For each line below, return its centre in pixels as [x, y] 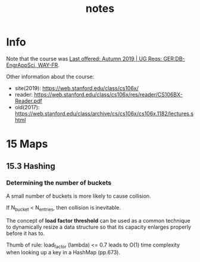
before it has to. [26, 233]
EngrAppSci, [21, 65]
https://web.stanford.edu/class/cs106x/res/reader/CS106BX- [108, 94]
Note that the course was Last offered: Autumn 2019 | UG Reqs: [84, 58]
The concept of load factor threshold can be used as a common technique [98, 220]
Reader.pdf [29, 101]
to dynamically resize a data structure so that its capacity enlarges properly [99, 227]
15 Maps [27, 144]
